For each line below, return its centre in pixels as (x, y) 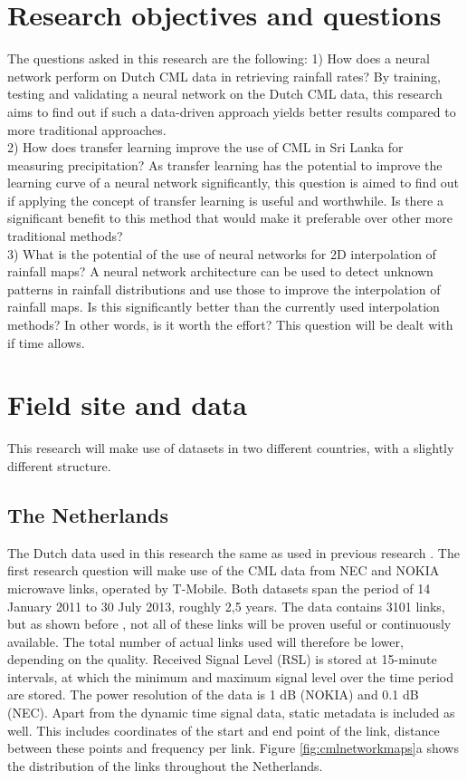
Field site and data (128, 405)
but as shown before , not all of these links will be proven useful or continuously (229, 624)
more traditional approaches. (87, 129)
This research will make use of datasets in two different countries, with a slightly (231, 448)
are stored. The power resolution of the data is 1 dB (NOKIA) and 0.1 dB (213, 694)
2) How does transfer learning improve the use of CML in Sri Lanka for (205, 147)
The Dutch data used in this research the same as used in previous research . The (233, 552)
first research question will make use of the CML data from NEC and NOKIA (224, 570)
